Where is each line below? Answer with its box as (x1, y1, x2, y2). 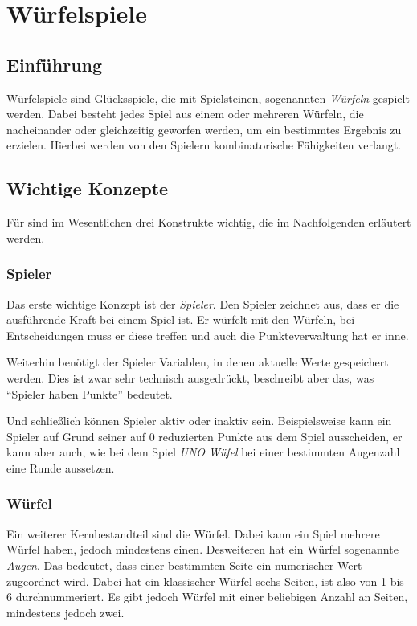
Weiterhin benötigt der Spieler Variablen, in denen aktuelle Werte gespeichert (6, 354, 389, 370)
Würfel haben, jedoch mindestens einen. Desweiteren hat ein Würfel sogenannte (6, 541, 399, 558)
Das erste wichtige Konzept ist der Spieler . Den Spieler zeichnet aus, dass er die (6, 295, 399, 312)
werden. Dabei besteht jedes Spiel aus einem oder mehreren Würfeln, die (6, 105, 364, 122)
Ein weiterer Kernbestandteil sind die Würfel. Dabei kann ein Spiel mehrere (6, 525, 380, 542)
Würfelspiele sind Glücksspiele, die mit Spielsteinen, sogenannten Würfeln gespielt (6, 89, 410, 106)
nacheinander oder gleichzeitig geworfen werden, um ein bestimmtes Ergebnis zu (6, 121, 402, 137)
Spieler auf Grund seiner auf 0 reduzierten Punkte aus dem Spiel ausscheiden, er (6, 428, 403, 444)
